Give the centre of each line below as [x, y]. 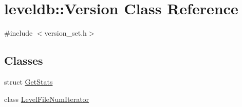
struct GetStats [29, 81]
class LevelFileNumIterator [47, 99]
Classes [24, 60]
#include [18, 33]
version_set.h [66, 33]
